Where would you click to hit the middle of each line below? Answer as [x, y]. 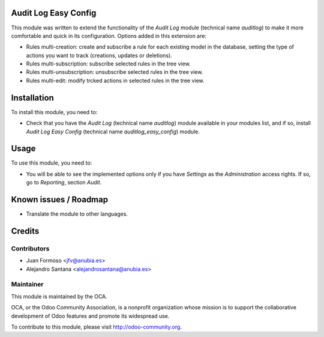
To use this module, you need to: [52, 163]
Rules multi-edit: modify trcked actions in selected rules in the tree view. [115, 80]
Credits [25, 231]
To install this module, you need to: [54, 112]
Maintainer [27, 284]
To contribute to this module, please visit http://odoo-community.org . [97, 327]
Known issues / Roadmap [59, 200]
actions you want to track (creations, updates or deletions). [99, 55]
